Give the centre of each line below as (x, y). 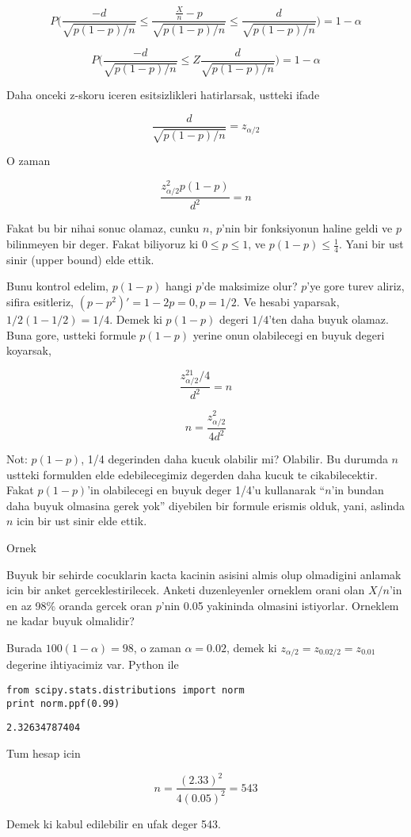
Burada (24, 648)
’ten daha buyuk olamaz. (329, 319)
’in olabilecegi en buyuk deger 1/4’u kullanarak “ (206, 490)
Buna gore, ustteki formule (71, 334)
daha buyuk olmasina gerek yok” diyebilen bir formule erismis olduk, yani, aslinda (205, 505)
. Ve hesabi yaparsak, (288, 302)
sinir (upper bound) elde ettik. (80, 259)
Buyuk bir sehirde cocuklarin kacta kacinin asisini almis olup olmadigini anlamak (204, 574)
